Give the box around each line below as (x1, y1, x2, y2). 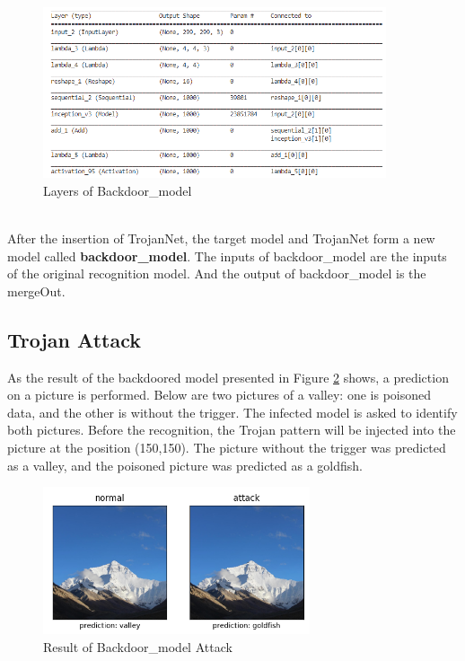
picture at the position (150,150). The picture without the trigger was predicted (7, 437, 446, 456)
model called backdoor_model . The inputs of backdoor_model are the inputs (7, 246, 447, 265)
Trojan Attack (7, 325, 141, 353)
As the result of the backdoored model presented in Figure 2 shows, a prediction (7, 367, 449, 386)
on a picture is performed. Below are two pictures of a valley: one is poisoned (7, 385, 431, 404)
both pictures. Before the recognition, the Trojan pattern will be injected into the (7, 420, 456, 439)
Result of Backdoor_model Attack (43, 637, 232, 656)
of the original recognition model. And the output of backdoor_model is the (7, 264, 426, 283)
